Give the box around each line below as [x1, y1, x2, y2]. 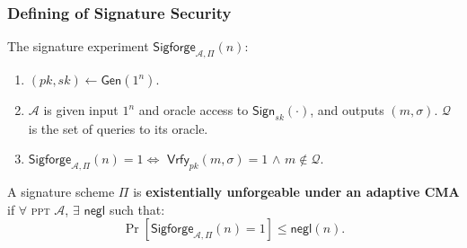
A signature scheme [7, 182, 115, 201]
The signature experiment [7, 37, 149, 56]
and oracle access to [138, 101, 249, 120]
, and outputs [310, 101, 384, 120]
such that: [109, 199, 165, 218]
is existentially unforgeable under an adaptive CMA [133, 182, 460, 201]
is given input [43, 101, 119, 120]
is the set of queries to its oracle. [28, 119, 208, 137]
